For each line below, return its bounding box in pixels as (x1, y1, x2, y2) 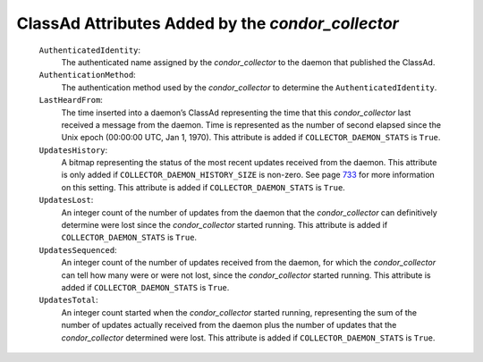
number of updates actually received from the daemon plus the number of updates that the (61, 320, 397, 331)
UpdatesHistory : (38, 144, 108, 156)
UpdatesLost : (38, 195, 94, 206)
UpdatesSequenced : (38, 244, 117, 255)
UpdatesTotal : (38, 295, 98, 306)
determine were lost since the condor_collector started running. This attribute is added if (61, 220, 388, 231)
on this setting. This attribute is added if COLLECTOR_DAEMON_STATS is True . (61, 181, 346, 192)
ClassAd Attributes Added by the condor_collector (16, 13, 400, 33)
